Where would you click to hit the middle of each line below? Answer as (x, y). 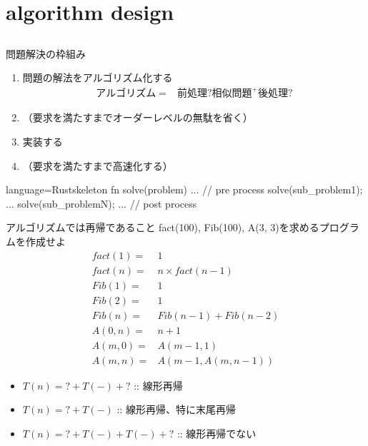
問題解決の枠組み (46, 53)
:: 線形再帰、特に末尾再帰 (176, 409)
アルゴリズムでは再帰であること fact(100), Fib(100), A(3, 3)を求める (163, 227)
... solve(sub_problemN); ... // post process (101, 203)
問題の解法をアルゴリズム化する (98, 77)
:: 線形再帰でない (217, 434)
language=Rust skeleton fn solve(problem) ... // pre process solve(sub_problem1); (184, 189)
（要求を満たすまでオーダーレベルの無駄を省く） (138, 117)
